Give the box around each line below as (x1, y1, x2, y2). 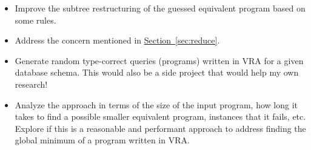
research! (15, 77, 48, 90)
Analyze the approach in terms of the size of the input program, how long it (15, 98, 298, 111)
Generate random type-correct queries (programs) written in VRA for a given (15, 54, 304, 67)
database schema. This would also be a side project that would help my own (15, 66, 299, 79)
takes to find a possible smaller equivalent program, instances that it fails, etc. (15, 110, 306, 123)
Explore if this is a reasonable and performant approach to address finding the (15, 122, 306, 134)
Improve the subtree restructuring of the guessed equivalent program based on (15, 2, 306, 14)
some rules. (15, 13, 56, 26)
